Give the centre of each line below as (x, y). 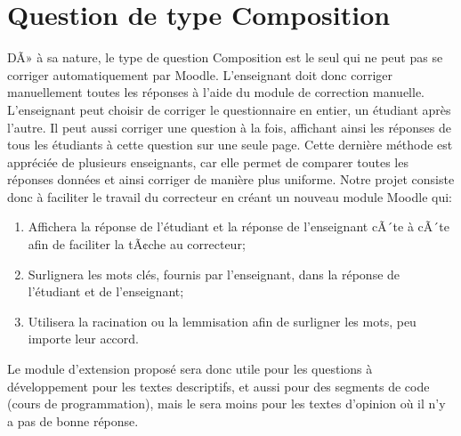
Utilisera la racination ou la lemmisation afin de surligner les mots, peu (222, 321)
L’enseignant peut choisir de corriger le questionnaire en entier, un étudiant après (229, 109)
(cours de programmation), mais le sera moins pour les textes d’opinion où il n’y (226, 404)
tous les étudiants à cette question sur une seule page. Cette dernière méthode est (230, 145)
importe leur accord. (83, 339)
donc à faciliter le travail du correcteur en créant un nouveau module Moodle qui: (230, 196)
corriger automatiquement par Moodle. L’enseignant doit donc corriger (200, 74)
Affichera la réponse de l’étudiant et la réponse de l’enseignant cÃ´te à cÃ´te (239, 226)
